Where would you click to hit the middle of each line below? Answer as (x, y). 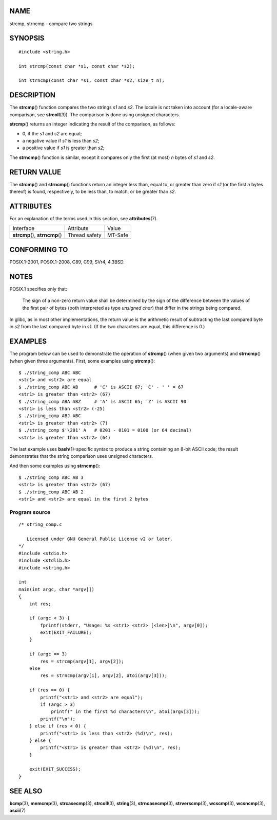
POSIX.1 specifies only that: (38, 289)
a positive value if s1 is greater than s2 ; (63, 148)
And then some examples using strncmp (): (55, 466)
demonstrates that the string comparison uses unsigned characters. (81, 456)
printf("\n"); (58, 719)
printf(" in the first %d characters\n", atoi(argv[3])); (125, 712)
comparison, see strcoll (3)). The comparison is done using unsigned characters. (95, 114)
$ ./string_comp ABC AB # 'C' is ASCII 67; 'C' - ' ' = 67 (101, 387)
